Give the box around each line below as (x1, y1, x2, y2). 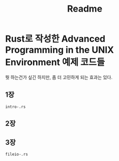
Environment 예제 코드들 (5, 57, 105, 68)
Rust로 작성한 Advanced (5, 33, 106, 45)
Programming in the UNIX (5, 44, 114, 56)
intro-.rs (5, 104, 26, 109)
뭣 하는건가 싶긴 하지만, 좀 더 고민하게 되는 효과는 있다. (5, 74, 112, 80)
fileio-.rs (5, 151, 28, 157)
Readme (67, 3, 102, 15)
